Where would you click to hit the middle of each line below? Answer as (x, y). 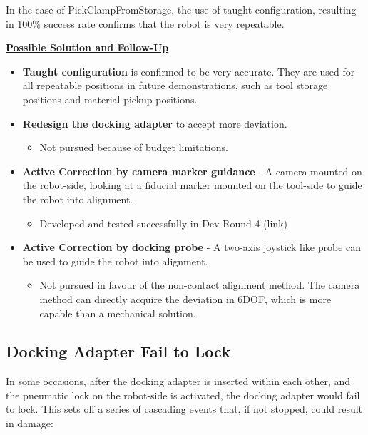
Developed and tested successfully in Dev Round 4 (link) (163, 223)
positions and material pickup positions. (110, 99)
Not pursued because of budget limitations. (134, 147)
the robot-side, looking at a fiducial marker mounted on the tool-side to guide (192, 185)
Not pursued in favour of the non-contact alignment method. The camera (200, 285)
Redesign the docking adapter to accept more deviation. (155, 123)
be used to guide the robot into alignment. (115, 261)
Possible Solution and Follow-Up (87, 47)
